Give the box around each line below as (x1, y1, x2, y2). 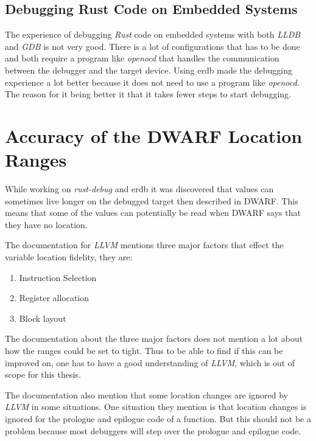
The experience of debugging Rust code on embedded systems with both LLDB (5, 28, 301, 41)
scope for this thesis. (5, 368, 81, 381)
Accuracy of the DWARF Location (5, 123, 303, 148)
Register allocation (19, 291, 90, 304)
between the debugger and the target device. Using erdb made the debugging (5, 63, 292, 76)
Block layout (19, 311, 66, 324)
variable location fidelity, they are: (5, 251, 133, 263)
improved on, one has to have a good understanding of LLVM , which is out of (5, 356, 295, 369)
